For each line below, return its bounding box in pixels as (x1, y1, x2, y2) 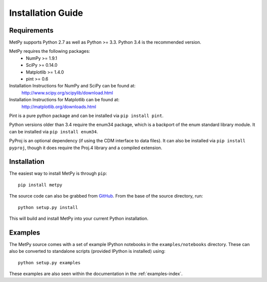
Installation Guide (9, 7, 84, 18)
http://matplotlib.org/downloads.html (21, 104, 96, 110)
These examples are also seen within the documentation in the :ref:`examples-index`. (9, 271, 183, 277)
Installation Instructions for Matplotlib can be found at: (9, 97, 120, 103)
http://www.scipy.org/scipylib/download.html (21, 89, 113, 96)
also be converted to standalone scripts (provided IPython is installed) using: (9, 248, 166, 254)
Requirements (9, 26, 54, 35)
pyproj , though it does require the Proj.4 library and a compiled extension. (9, 145, 163, 151)
